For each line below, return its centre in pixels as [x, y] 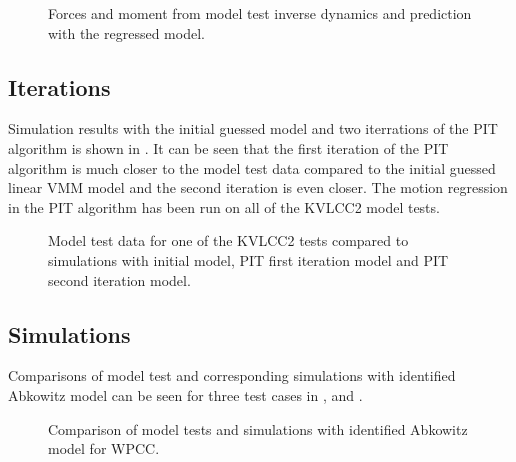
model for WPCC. [104, 448]
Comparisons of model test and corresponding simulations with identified [232, 375]
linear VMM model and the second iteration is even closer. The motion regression [258, 187]
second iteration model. [119, 279]
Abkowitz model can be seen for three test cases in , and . [185, 394]
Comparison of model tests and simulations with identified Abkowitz [258, 428]
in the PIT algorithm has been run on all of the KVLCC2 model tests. [224, 206]
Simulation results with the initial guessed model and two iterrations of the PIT [253, 128]
